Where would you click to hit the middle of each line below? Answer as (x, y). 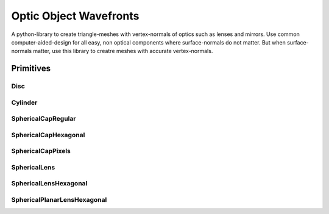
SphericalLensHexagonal (49, 184)
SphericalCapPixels (41, 151)
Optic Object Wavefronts (75, 16)
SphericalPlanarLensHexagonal (59, 200)
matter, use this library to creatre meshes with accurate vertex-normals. (123, 51)
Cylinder (24, 102)
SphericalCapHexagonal (48, 135)
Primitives (31, 69)
